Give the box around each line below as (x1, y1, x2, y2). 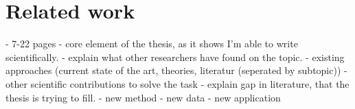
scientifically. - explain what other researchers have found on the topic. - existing (5, 49, 345, 64)
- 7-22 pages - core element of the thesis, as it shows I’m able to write (5, 36, 298, 51)
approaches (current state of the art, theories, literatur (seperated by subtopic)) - (5, 63, 347, 77)
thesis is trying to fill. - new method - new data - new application (5, 90, 281, 104)
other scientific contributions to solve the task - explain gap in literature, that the (5, 76, 350, 90)
